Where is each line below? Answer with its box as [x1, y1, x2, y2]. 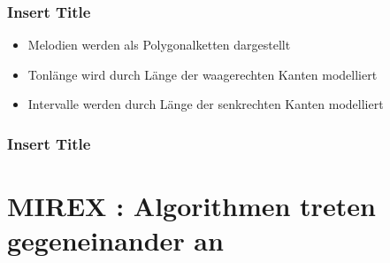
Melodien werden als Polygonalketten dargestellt [27, 35, 291, 54]
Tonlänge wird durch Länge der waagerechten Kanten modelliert [27, 65, 378, 83]
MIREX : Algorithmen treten [7, 188, 376, 224]
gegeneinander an [7, 222, 224, 259]
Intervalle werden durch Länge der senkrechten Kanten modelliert [27, 95, 384, 113]
